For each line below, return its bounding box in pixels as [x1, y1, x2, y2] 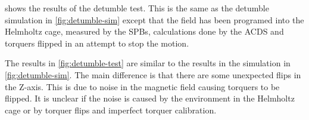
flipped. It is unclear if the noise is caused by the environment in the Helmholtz [5, 92, 295, 104]
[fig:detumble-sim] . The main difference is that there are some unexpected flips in [5, 68, 301, 81]
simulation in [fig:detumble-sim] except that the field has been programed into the [5, 13, 304, 26]
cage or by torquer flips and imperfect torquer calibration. [5, 103, 217, 116]
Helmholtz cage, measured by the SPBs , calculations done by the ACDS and [5, 25, 284, 38]
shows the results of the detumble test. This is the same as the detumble [5, 2, 269, 14]
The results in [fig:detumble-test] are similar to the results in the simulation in [5, 57, 291, 69]
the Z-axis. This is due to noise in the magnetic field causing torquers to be [5, 80, 280, 93]
